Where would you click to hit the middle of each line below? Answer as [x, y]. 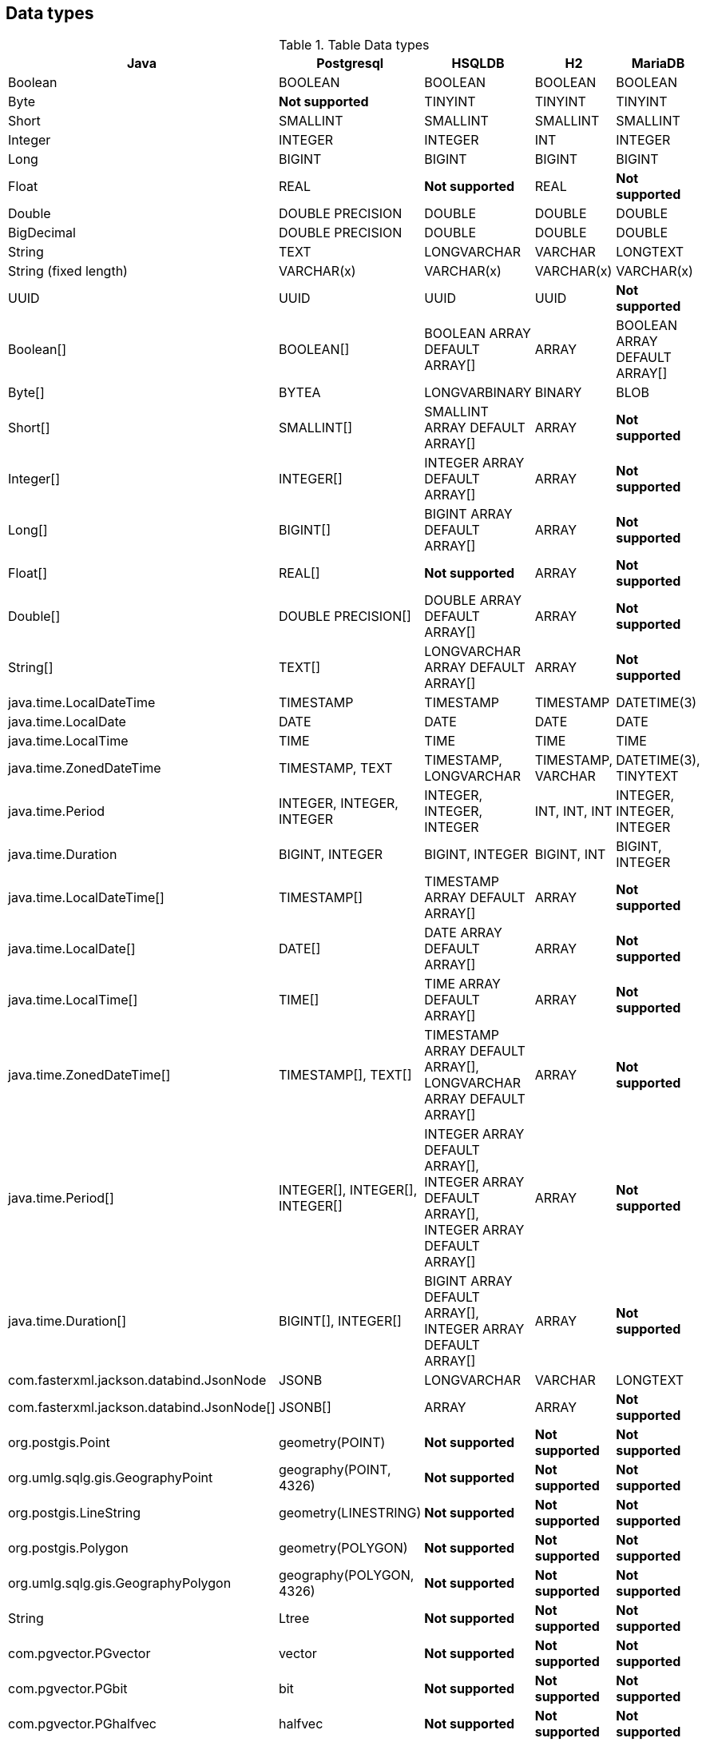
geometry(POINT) [332, 1443]
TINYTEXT [647, 776]
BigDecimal [42, 233]
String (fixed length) [68, 271]
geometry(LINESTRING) [350, 1513]
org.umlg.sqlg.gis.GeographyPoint [111, 1478]
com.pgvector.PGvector [79, 1654]
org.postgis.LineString [74, 1513]
